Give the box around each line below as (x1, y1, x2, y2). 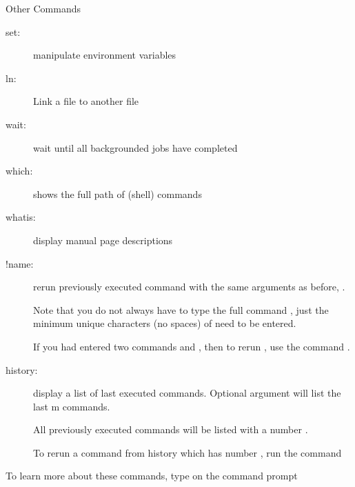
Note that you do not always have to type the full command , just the (33, 302, 329, 317)
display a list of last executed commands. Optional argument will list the (33, 386, 341, 400)
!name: (6, 256, 34, 270)
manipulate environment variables (33, 48, 176, 62)
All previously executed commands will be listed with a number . (33, 422, 308, 437)
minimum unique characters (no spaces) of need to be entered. (33, 316, 296, 330)
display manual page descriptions (33, 232, 173, 247)
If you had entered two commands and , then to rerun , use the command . (33, 339, 350, 353)
